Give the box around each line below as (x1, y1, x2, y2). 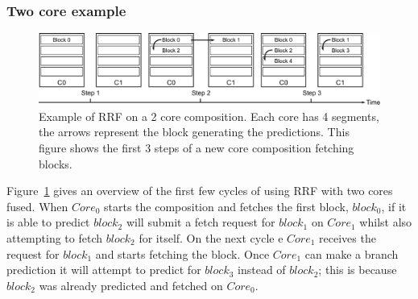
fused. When (6, 197, 68, 214)
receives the (319, 229, 376, 246)
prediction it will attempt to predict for (6, 261, 201, 278)
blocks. (39, 155, 72, 172)
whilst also (359, 214, 412, 230)
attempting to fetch (6, 229, 102, 246)
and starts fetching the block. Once (95, 245, 270, 262)
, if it (381, 197, 407, 214)
